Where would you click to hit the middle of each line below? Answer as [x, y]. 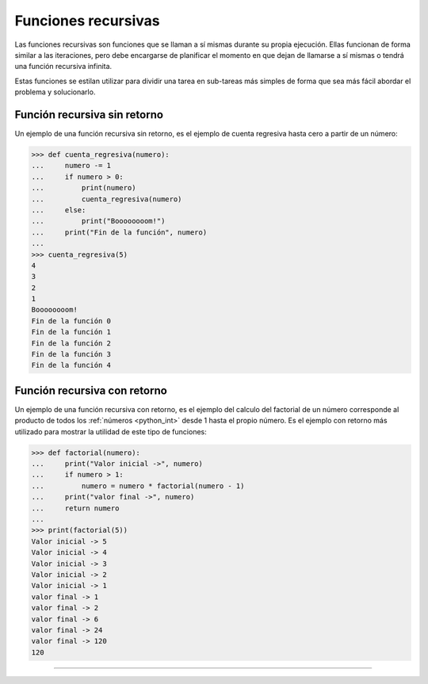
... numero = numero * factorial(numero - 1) [138, 486]
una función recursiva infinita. [63, 67]
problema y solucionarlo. [55, 92]
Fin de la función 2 [71, 343]
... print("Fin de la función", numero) [119, 232]
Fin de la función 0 [71, 321]
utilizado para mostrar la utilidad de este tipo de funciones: [111, 431]
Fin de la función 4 [71, 365]
